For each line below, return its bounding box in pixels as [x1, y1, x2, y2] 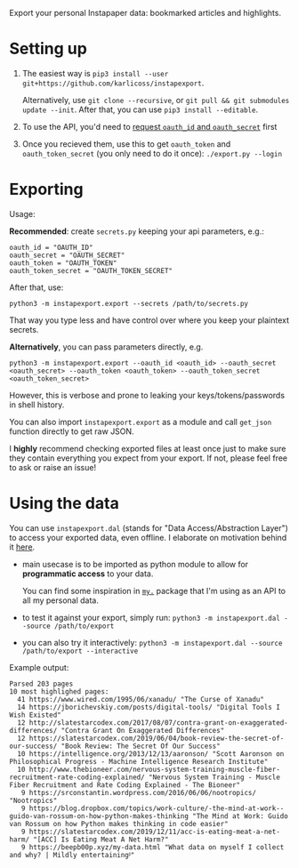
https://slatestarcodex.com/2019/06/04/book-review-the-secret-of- [28, 734, 285, 743]
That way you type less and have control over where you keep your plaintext [9, 315, 290, 325]
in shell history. [9, 399, 65, 410]
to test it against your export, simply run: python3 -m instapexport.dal [21, 612, 280, 623]
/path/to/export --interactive [21, 647, 139, 655]
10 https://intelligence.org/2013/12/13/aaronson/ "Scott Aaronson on [17, 749, 285, 759]
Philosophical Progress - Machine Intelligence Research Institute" [9, 757, 269, 766]
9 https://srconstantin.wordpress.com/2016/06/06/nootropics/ [20, 788, 256, 797]
